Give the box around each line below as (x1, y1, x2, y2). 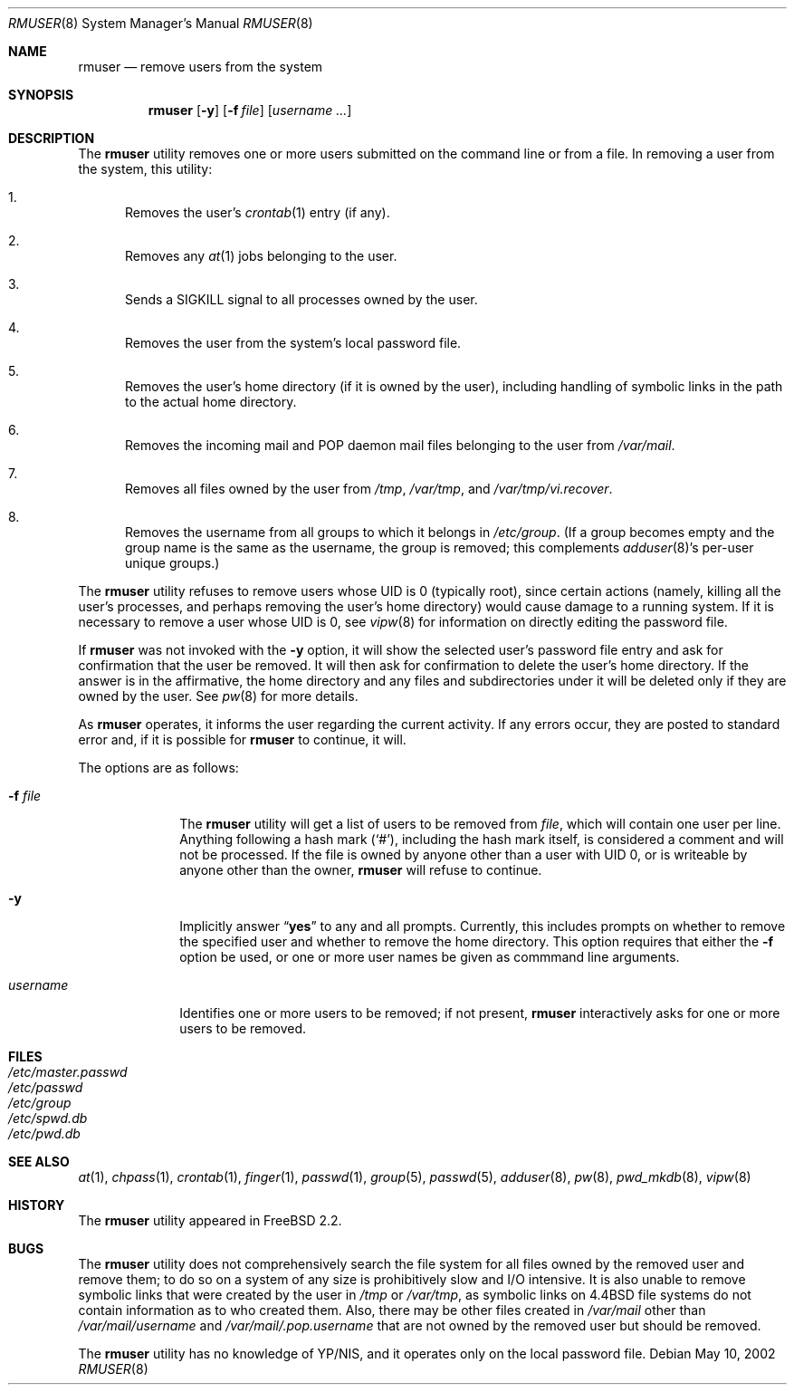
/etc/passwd (8, 1080, 83, 1095)
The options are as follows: (78, 760, 239, 775)
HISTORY (8, 1197, 65, 1213)
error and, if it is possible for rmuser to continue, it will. (78, 732, 407, 747)
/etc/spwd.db (8, 1110, 88, 1126)
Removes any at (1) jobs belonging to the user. (125, 248, 397, 264)
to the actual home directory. (125, 394, 297, 409)
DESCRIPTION (8, 130, 95, 146)
